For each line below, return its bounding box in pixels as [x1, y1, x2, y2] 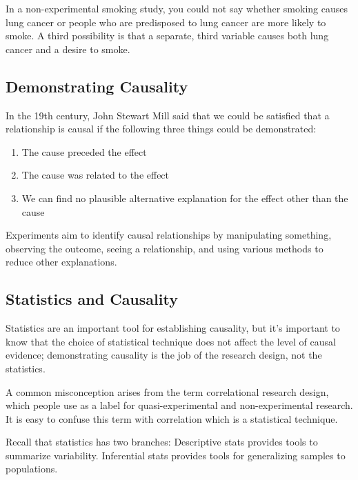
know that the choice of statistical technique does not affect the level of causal [6, 334, 336, 348]
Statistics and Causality [6, 288, 178, 310]
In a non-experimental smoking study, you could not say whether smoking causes [6, 1, 348, 15]
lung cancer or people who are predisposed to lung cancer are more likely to [6, 14, 326, 29]
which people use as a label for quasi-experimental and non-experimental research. [6, 398, 353, 412]
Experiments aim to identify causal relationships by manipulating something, [6, 228, 332, 242]
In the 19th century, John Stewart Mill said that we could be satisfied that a [6, 108, 330, 122]
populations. [6, 461, 58, 476]
